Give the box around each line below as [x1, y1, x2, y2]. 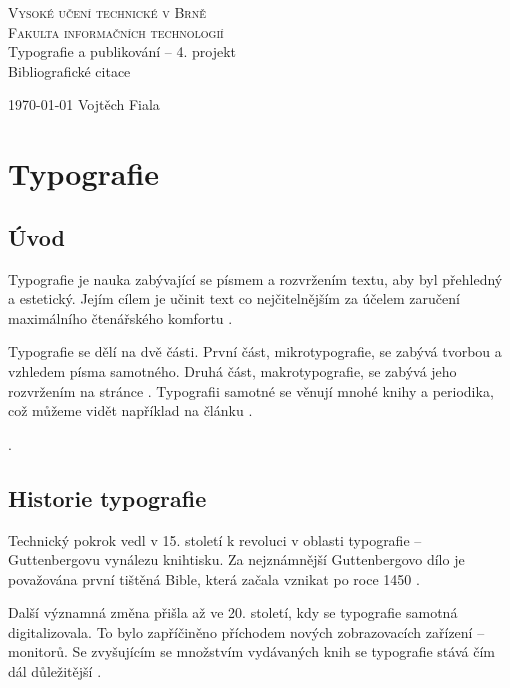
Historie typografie [8, 482, 207, 513]
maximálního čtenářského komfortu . [8, 307, 233, 328]
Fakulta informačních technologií [8, 21, 224, 42]
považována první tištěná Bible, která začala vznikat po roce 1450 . [8, 568, 420, 589]
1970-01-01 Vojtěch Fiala [8, 94, 160, 115]
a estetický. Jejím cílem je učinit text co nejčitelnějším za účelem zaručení [8, 288, 460, 309]
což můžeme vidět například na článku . [8, 400, 253, 421]
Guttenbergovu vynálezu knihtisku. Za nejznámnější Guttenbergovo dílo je [8, 549, 465, 570]
